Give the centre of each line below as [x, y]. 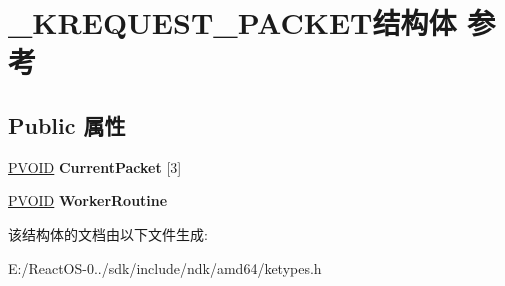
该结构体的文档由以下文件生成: [108, 233]
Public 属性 [67, 124]
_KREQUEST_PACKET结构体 [232, 22]
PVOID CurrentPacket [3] [95, 166]
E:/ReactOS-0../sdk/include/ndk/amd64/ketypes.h [165, 267]
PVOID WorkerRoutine [88, 200]
